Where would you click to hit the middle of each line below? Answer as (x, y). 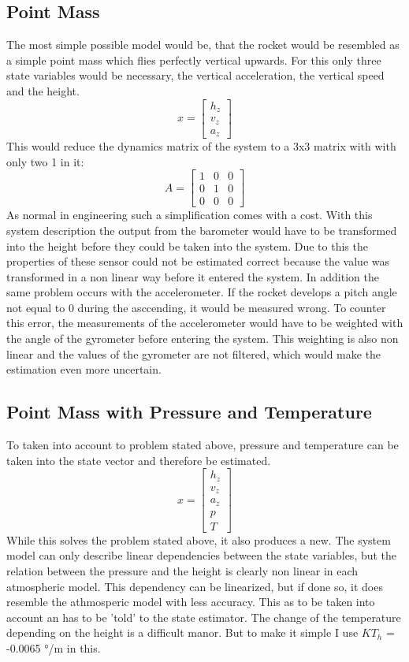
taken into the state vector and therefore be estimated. (139, 460)
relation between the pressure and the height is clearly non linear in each (182, 570)
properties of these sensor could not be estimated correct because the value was (198, 261)
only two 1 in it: (45, 161)
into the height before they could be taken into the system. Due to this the (187, 245)
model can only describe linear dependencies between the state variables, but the (202, 555)
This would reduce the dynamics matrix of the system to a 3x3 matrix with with (201, 146)
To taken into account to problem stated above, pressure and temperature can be (203, 445)
